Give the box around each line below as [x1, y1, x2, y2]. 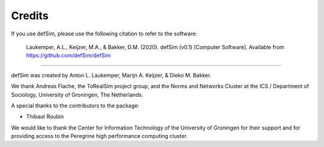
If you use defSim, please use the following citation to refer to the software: [11, 30, 197, 37]
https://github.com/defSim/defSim [26, 52, 111, 59]
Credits [11, 9, 49, 22]
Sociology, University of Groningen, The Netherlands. [11, 91, 143, 98]
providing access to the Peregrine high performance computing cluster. [11, 133, 188, 140]
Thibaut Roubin [26, 113, 64, 120]
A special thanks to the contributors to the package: [11, 102, 139, 109]
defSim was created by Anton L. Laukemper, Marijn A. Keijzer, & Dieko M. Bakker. [11, 71, 212, 79]
